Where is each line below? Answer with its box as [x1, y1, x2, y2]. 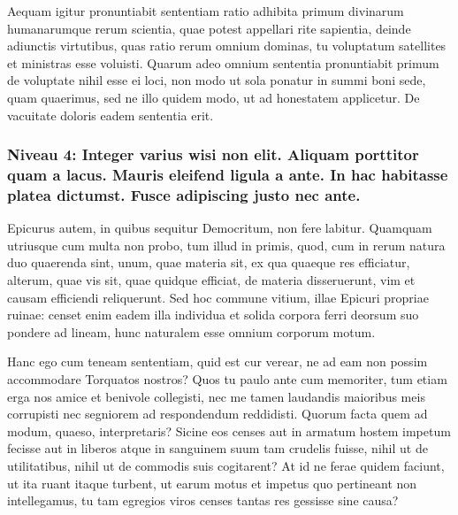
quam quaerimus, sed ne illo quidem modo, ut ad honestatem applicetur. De [7, 88, 420, 106]
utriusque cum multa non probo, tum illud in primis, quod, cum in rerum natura [7, 235, 446, 254]
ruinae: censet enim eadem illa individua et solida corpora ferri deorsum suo [7, 305, 419, 324]
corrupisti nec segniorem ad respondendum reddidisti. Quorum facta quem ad [7, 404, 428, 423]
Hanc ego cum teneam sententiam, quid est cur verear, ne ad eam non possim [7, 352, 428, 371]
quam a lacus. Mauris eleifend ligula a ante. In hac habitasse [7, 164, 448, 185]
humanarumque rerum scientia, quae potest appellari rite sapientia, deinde [7, 19, 411, 37]
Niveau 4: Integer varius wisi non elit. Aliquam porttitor [7, 143, 419, 165]
